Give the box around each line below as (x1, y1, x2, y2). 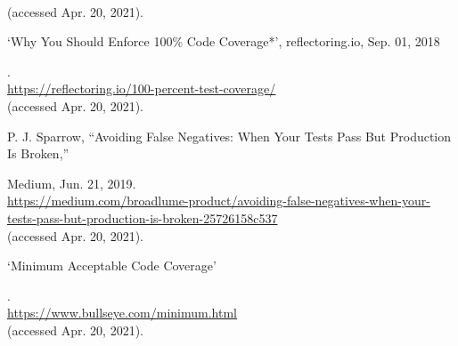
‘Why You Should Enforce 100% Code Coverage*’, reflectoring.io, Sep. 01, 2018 (7, 32, 440, 51)
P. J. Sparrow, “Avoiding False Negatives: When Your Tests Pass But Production (7, 126, 452, 145)
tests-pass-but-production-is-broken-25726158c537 (7, 208, 278, 227)
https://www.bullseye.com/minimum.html (7, 303, 237, 322)
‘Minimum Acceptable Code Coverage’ (7, 256, 217, 275)
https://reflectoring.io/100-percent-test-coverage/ (7, 79, 276, 98)
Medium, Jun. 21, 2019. (7, 173, 136, 192)
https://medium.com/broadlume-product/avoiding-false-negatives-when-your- (7, 191, 430, 210)
